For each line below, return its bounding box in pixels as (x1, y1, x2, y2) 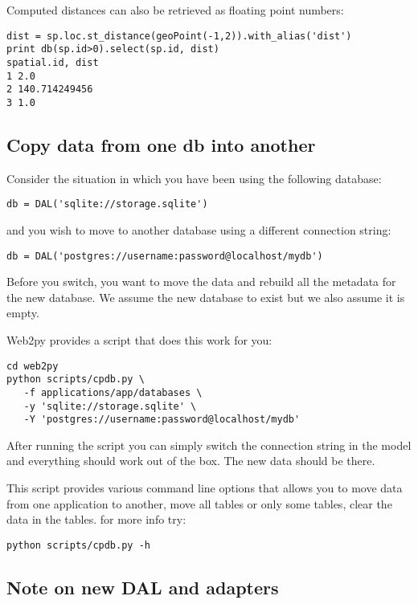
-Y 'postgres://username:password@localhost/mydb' (23, 414, 301, 426)
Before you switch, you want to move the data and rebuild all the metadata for (6, 273, 396, 290)
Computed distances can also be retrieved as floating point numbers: (6, 2, 344, 18)
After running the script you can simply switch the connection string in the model (6, 436, 412, 453)
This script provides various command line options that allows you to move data (6, 480, 403, 496)
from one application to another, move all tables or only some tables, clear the (6, 495, 392, 512)
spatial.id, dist (6, 56, 99, 68)
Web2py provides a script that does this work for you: (6, 332, 273, 349)
